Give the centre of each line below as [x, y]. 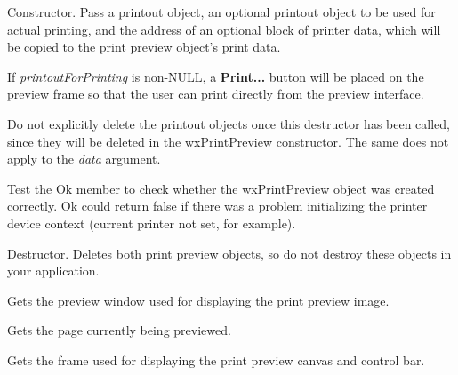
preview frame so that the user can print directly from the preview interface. [216, 94]
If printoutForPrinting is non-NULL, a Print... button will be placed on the [216, 76]
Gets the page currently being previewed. [119, 330]
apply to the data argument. [84, 159]
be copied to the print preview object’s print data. [144, 47]
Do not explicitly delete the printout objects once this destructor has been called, [229, 123]
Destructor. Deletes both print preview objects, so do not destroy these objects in [229, 253]
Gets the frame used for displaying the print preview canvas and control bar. [216, 359]
